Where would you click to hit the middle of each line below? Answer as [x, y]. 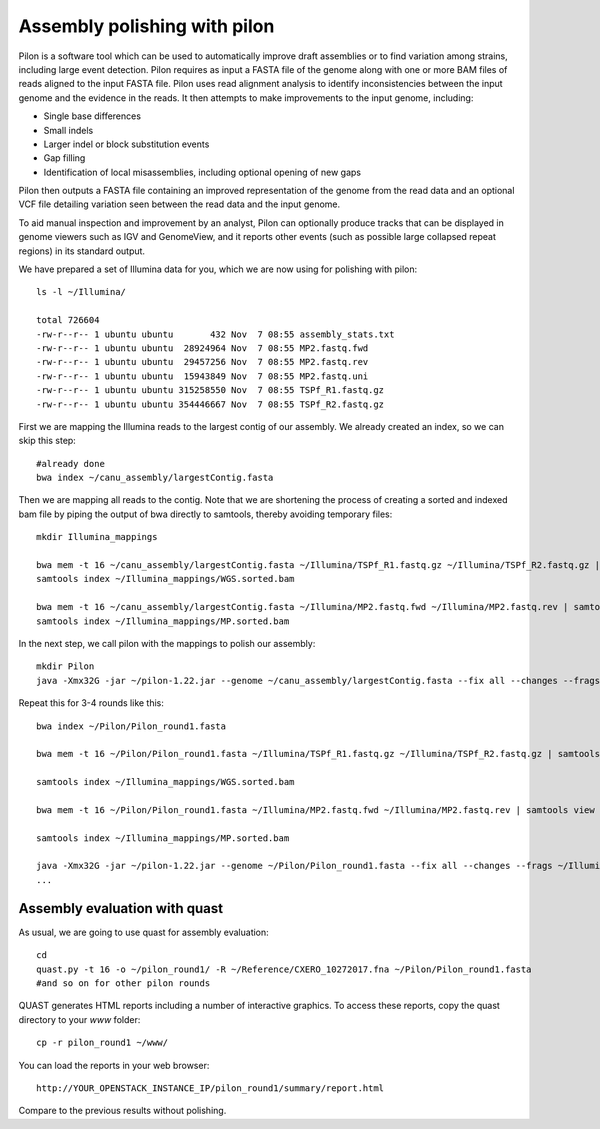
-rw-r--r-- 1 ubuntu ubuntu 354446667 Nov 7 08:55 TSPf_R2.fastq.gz [210, 404]
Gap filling [64, 158]
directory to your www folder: [79, 1019]
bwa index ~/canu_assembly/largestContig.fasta [155, 478]
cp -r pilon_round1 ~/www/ [102, 1043]
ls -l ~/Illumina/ [81, 292]
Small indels [68, 130]
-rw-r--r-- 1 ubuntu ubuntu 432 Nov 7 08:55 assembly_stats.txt [215, 334]
